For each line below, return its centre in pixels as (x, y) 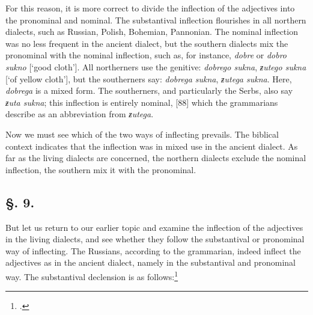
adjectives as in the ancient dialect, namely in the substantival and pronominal (150, 262)
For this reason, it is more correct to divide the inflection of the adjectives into (150, 8)
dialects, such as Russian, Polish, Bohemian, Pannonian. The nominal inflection (152, 32)
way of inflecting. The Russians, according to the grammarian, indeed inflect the (153, 250)
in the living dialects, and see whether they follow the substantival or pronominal (155, 239)
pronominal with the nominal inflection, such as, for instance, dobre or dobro (146, 55)
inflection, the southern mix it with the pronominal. (101, 169)
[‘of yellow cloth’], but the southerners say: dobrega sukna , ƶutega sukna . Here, (149, 78)
